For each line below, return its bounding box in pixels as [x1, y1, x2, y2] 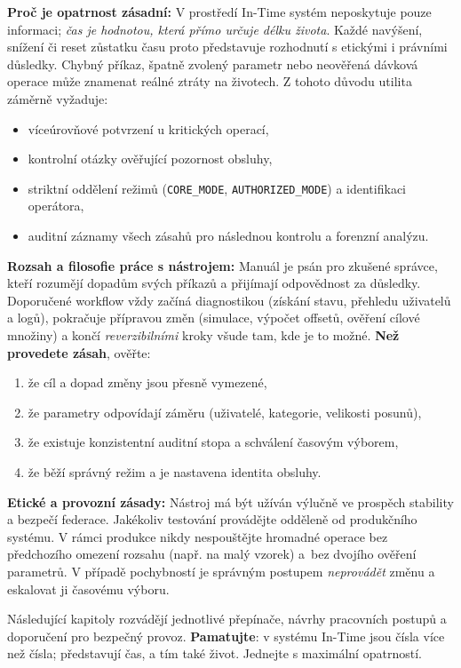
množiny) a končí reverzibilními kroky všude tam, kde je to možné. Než [7, 325, 400, 344]
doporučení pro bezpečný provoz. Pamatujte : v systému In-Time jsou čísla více [7, 626, 445, 645]
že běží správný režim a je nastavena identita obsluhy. [28, 462, 322, 481]
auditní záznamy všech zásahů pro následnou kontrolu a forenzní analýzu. [28, 227, 429, 244]
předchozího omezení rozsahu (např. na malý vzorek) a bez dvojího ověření [7, 545, 417, 563]
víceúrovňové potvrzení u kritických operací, [28, 119, 269, 138]
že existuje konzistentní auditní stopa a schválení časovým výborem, [28, 433, 399, 451]
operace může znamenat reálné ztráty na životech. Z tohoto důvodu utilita [7, 72, 412, 91]
